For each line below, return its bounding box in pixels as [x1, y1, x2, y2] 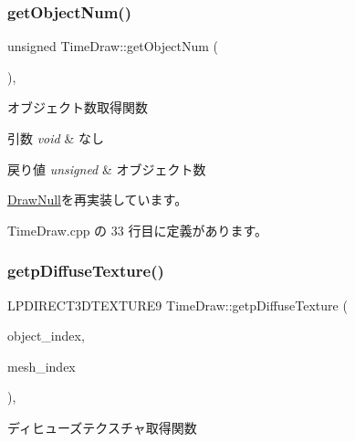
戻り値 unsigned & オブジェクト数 [7, 159, 206, 178]
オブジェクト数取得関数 [7, 98, 148, 117]
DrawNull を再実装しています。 [7, 190, 188, 209]
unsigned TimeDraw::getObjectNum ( [7, 37, 218, 56]
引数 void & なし [7, 129, 104, 147]
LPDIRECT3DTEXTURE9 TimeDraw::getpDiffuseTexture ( [7, 295, 348, 314]
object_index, [7, 326, 85, 345]
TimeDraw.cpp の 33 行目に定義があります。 [7, 220, 268, 239]
